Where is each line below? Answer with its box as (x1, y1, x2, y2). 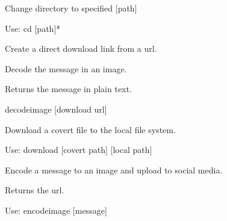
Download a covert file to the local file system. (5, 123, 176, 135)
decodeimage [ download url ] (5, 102, 107, 115)
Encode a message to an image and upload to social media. (5, 163, 223, 176)
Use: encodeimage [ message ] (5, 204, 107, 216)
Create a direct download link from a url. (5, 42, 157, 55)
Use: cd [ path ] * (5, 22, 61, 34)
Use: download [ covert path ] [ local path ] (5, 143, 152, 156)
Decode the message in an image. (5, 62, 127, 75)
